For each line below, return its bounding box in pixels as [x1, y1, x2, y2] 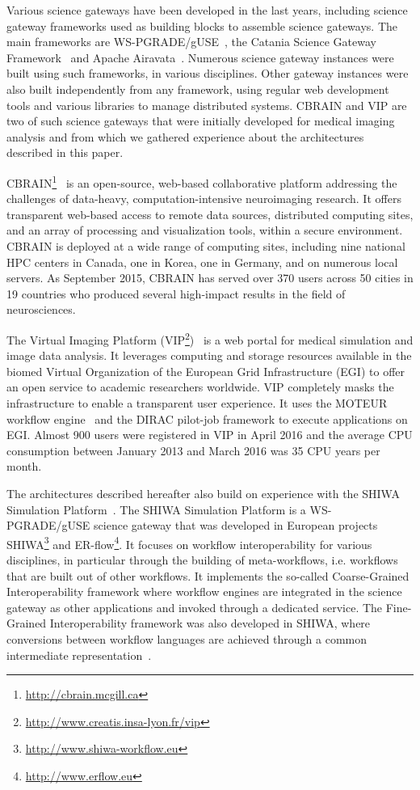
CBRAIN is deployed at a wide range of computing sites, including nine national [6, 237, 405, 254]
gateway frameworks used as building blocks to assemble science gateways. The [6, 17, 397, 34]
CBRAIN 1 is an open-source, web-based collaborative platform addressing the [6, 171, 397, 191]
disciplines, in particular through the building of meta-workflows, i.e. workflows [6, 551, 398, 568]
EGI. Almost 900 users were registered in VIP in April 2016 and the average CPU [6, 426, 413, 443]
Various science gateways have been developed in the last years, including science [6, 2, 408, 18]
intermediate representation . [6, 646, 152, 663]
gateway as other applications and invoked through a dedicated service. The [6, 598, 383, 615]
